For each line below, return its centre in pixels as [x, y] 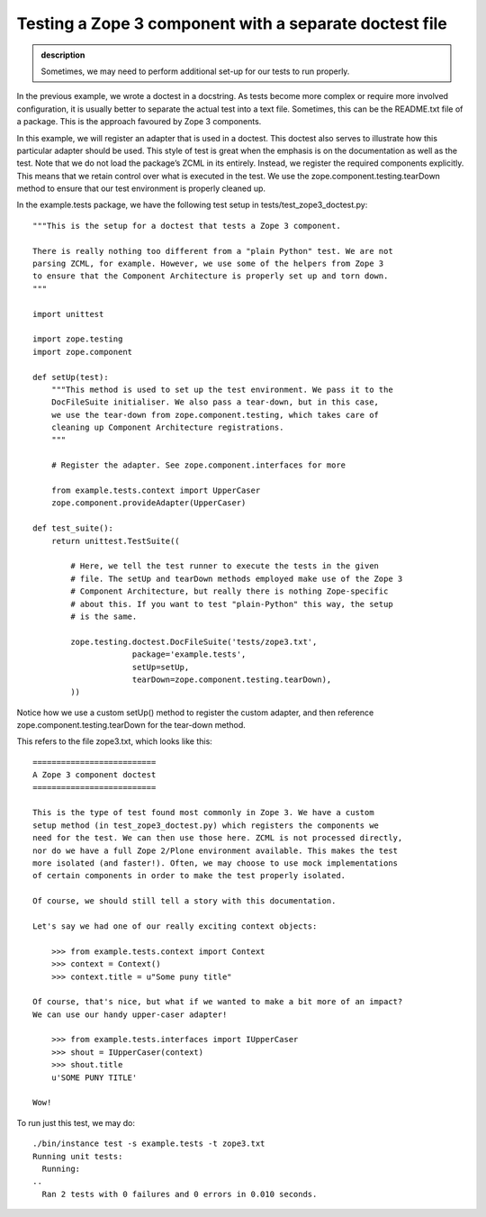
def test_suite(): [73, 528]
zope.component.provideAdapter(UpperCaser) [148, 503]
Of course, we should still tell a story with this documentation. [184, 901]
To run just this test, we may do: [76, 1122]
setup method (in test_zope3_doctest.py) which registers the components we [206, 825]
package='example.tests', [189, 654]
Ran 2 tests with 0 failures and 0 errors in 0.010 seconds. [180, 1194]
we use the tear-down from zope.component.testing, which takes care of [215, 415]
